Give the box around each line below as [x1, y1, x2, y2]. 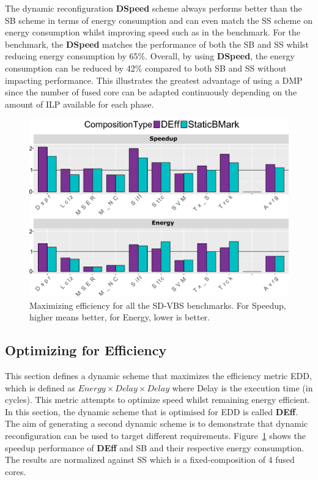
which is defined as [5, 381, 75, 394]
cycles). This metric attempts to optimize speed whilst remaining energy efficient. [5, 393, 310, 406]
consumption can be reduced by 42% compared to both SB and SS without [5, 61, 287, 74]
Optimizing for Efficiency [5, 341, 167, 360]
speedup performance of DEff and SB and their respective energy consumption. [5, 441, 305, 454]
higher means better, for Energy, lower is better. [29, 311, 210, 323]
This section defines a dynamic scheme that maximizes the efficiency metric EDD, [5, 369, 312, 382]
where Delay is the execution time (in [172, 381, 313, 394]
